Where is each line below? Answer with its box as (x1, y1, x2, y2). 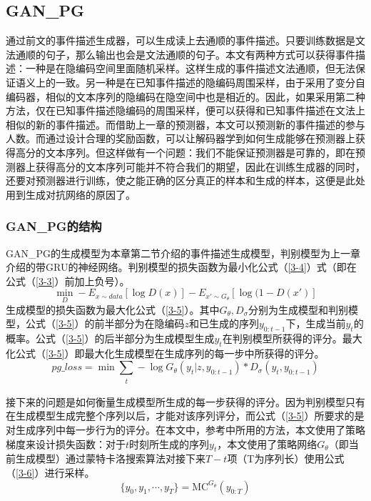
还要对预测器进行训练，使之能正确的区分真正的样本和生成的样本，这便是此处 (6, 173, 365, 188)
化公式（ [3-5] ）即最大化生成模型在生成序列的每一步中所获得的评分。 (6, 345, 325, 360)
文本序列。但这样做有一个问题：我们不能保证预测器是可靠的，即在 (45, 144, 355, 159)
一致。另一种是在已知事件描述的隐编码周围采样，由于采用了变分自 (55, 74, 365, 89)
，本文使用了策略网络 (217, 436, 317, 451)
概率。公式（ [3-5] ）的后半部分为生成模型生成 (6, 330, 215, 345)
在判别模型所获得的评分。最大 (222, 330, 362, 345)
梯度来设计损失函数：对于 (6, 436, 126, 451)
